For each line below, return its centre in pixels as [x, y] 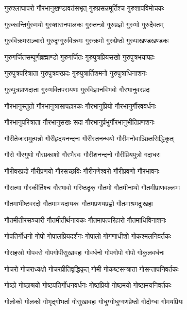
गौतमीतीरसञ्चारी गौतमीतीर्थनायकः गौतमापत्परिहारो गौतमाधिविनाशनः [85, 220]
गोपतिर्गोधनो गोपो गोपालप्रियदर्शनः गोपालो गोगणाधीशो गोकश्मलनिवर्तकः [88, 236]
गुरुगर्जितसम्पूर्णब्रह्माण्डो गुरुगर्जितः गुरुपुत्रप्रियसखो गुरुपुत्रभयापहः [80, 57]
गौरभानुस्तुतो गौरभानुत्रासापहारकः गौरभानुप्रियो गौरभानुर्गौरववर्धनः [80, 106]
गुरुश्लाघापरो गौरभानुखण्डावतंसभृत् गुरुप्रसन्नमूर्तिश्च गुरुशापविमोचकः [85, 8]
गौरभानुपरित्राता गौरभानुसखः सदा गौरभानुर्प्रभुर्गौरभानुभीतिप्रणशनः [79, 122]
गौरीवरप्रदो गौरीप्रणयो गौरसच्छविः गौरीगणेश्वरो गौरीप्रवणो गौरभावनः [82, 171]
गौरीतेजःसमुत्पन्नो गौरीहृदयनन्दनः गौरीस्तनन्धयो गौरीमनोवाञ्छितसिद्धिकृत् [89, 138]
